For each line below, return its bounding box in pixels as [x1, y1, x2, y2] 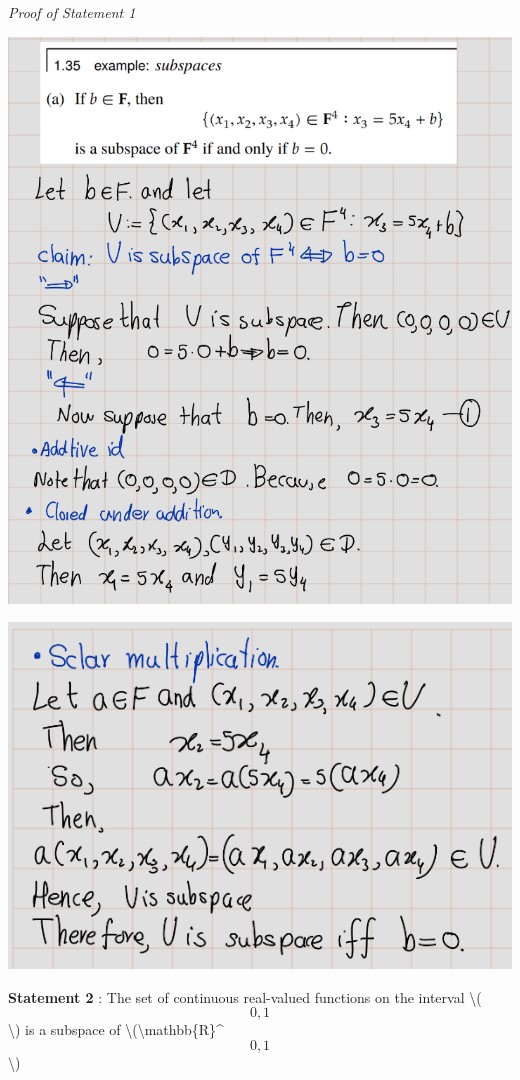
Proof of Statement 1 [8, 2, 136, 22]
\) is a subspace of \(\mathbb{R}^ [8, 1019, 224, 1040]
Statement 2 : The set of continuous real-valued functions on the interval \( [8, 986, 482, 1007]
